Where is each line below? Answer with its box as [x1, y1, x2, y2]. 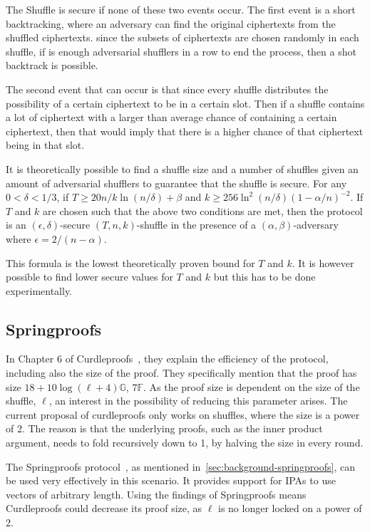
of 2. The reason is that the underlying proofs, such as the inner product [6, 421, 323, 436]
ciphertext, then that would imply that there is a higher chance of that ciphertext [6, 123, 364, 138]
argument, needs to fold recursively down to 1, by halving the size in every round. [6, 435, 364, 450]
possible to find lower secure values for [6, 269, 173, 284]
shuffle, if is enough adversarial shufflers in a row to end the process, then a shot [6, 43, 356, 58]
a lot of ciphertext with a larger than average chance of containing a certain [6, 110, 337, 125]
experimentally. [6, 283, 73, 298]
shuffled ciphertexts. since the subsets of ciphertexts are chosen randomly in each [6, 30, 359, 45]
